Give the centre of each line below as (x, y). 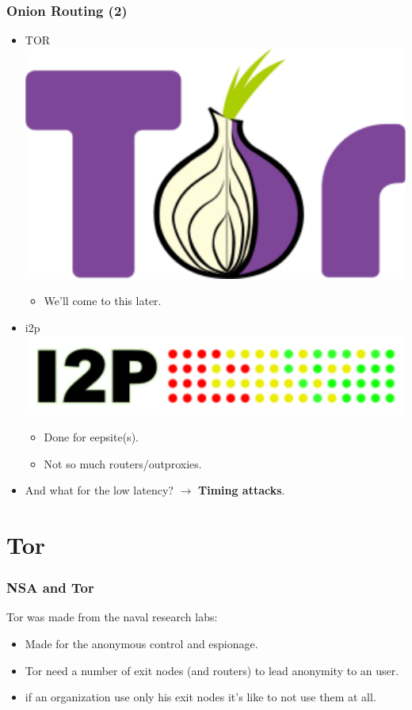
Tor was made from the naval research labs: (112, 617)
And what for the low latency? (99, 490)
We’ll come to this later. (103, 301)
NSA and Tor (50, 588)
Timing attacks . (241, 490)
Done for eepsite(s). (91, 436)
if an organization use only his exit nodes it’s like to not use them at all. (200, 697)
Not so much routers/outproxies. (123, 463)
